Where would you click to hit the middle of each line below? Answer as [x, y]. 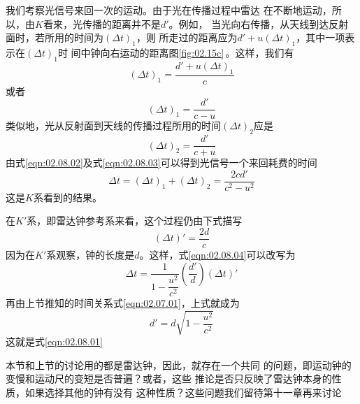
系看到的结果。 [67, 197]
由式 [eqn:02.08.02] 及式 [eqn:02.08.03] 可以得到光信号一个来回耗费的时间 [161, 163]
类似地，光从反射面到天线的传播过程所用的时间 [113, 125]
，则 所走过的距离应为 [187, 37]
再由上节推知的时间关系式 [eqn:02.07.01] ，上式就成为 [123, 303]
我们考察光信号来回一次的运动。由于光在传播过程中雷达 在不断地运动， [169, 10]
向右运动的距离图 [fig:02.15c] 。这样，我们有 [197, 52]
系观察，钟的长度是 [91, 255]
